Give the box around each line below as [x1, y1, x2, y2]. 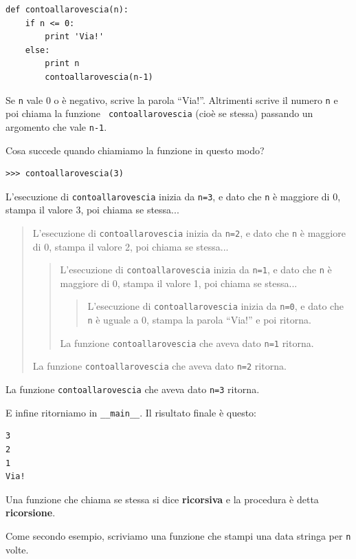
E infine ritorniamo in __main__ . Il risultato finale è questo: [5, 405, 257, 419]
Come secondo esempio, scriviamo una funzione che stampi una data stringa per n [5, 528, 351, 542]
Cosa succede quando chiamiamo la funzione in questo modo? [5, 143, 265, 157]
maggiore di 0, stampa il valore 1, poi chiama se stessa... [60, 275, 298, 290]
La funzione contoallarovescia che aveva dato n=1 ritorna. [60, 335, 314, 350]
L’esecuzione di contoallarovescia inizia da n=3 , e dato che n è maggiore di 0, [5, 189, 341, 203]
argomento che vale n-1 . [5, 119, 107, 134]
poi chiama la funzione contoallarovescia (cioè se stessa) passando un [5, 106, 313, 120]
